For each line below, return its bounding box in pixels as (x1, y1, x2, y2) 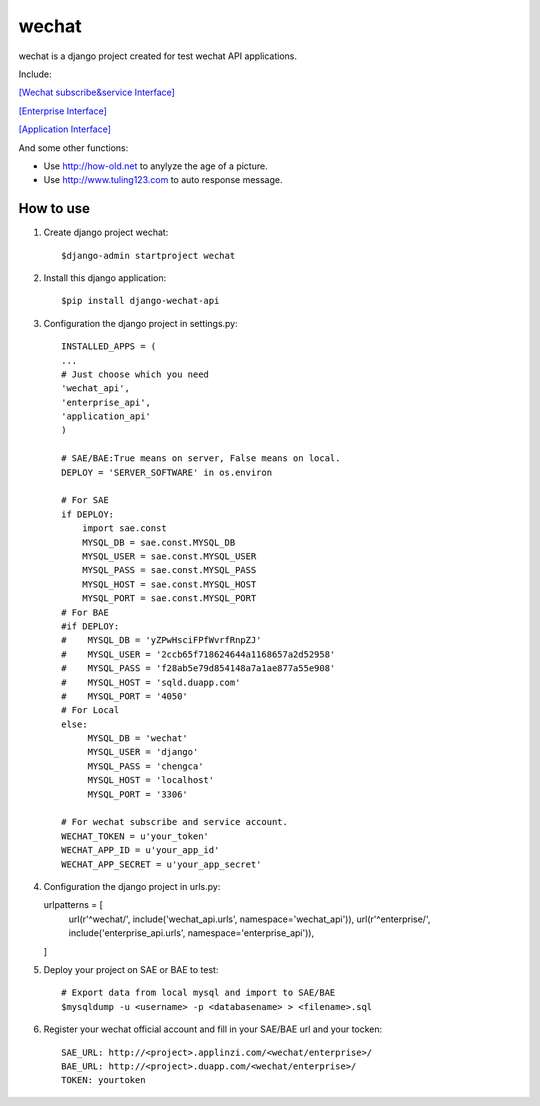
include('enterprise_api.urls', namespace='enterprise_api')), (68, 927, 315, 939)
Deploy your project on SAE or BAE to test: (43, 963, 219, 975)
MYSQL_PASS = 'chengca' (87, 760, 204, 772)
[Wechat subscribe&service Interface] (18, 86, 175, 99)
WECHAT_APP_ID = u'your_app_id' (61, 845, 220, 856)
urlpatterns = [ (43, 899, 104, 911)
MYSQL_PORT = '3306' (87, 788, 189, 800)
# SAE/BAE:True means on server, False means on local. (61, 453, 341, 464)
